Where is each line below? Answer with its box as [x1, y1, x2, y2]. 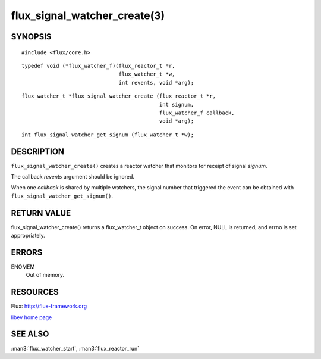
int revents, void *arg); [118, 79, 194, 86]
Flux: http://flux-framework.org [11, 302, 87, 310]
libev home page [11, 313, 52, 321]
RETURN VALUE [11, 208, 71, 218]
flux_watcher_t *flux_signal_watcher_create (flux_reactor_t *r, [21, 93, 216, 99]
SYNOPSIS [11, 32, 52, 42]
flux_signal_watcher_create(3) [11, 9, 165, 22]
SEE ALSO [11, 329, 49, 339]
